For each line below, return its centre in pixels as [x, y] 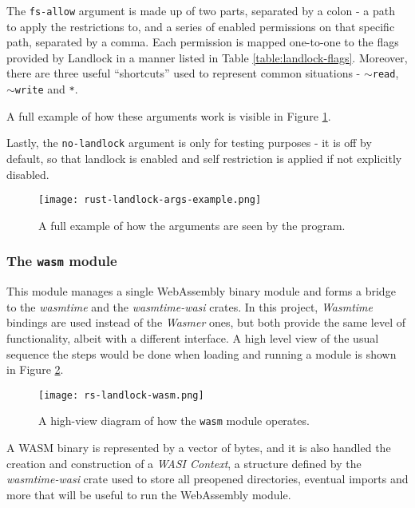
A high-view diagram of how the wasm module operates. [174, 421]
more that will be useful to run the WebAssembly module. [149, 494]
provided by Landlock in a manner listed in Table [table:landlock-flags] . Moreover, [207, 57]
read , [385, 73]
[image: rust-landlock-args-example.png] [150, 200]
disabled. [28, 174]
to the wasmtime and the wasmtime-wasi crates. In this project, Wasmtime [190, 306]
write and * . [46, 89]
